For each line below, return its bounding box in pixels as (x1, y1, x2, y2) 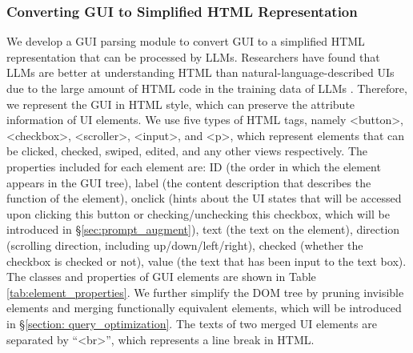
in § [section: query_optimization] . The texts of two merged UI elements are (6, 315, 377, 331)
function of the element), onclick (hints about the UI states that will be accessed (6, 190, 402, 207)
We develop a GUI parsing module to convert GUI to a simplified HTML (6, 33, 365, 50)
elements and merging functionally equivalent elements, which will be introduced (6, 299, 402, 316)
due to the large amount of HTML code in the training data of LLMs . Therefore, (6, 80, 407, 96)
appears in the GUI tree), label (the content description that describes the (6, 174, 371, 191)
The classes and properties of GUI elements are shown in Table (6, 268, 316, 285)
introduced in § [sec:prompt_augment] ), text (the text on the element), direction (6, 221, 400, 238)
